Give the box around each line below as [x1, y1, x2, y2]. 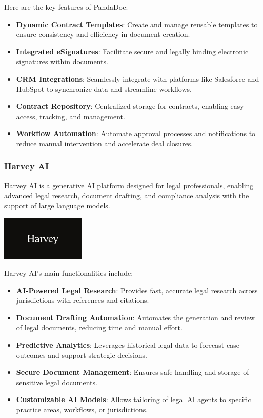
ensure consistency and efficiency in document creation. [16, 29, 190, 40]
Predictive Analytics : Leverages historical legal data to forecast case [16, 339, 239, 350]
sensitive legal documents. [16, 376, 97, 387]
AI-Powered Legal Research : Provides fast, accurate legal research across [16, 284, 258, 295]
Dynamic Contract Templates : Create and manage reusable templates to [16, 18, 258, 29]
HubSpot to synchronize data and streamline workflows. [16, 83, 192, 94]
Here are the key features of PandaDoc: [4, 2, 128, 12]
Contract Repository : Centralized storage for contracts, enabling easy [16, 101, 244, 111]
